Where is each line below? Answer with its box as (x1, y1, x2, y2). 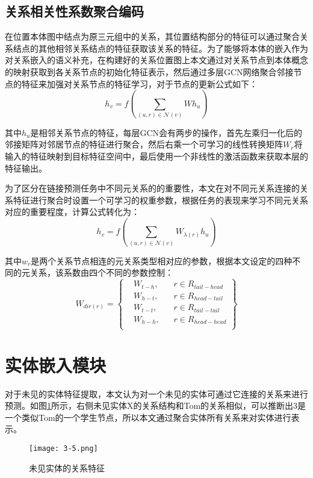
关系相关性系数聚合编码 (5, 2, 144, 20)
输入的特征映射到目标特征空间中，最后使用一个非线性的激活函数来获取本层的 (5, 150, 308, 163)
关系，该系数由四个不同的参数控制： (29, 266, 173, 279)
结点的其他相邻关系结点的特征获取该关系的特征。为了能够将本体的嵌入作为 (13, 42, 308, 54)
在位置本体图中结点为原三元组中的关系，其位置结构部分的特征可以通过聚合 (5, 30, 300, 43)
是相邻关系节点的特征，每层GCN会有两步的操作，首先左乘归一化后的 (30, 126, 303, 138)
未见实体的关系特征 (29, 461, 105, 474)
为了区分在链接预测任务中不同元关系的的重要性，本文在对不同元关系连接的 (5, 182, 300, 194)
